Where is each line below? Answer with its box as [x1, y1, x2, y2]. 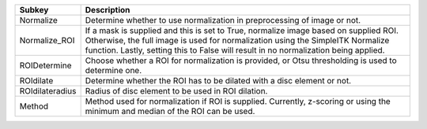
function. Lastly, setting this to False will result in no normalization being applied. [85, 45, 385, 55]
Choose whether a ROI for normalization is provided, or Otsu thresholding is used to [85, 55, 397, 66]
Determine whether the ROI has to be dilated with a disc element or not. [85, 76, 352, 86]
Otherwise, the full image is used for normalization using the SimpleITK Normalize [85, 35, 390, 46]
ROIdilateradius [19, 86, 77, 96]
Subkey [19, 5, 49, 15]
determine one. [85, 65, 142, 76]
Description [85, 5, 130, 15]
